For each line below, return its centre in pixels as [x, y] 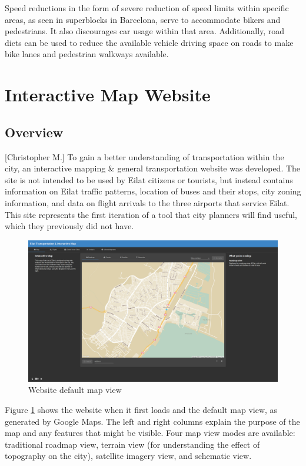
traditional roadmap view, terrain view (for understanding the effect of [132, 444]
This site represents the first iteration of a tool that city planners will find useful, [151, 214]
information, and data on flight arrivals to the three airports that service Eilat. [147, 202]
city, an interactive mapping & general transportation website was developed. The [153, 168]
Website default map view [75, 390]
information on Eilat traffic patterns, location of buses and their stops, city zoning [153, 191]
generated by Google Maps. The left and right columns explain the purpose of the [152, 421]
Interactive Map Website [108, 95]
